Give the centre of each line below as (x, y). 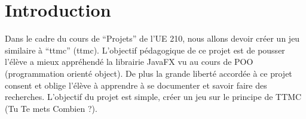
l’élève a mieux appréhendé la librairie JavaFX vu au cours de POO (129, 62)
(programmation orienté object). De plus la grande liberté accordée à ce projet (149, 73)
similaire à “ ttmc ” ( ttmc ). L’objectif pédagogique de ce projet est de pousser (145, 50)
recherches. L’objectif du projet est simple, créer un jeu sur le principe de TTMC (153, 97)
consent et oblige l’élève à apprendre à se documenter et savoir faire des (136, 85)
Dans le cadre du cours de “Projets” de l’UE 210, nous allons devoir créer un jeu (152, 38)
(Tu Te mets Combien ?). (51, 108)
